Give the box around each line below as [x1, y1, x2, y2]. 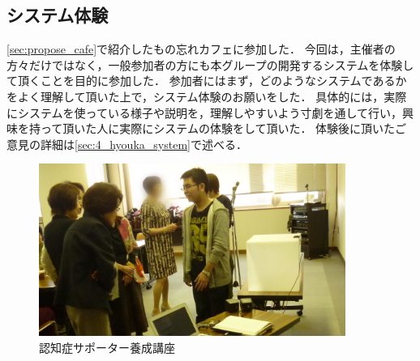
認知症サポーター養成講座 [39, 338, 175, 355]
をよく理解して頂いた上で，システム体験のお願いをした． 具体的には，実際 [6, 87, 407, 104]
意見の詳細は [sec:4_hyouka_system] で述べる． [6, 135, 247, 152]
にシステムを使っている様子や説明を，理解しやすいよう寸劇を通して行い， [6, 104, 403, 121]
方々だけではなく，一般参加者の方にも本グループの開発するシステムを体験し [6, 56, 414, 73]
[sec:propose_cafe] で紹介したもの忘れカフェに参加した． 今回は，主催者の [6, 40, 396, 57]
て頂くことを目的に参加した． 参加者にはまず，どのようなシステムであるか [6, 72, 407, 89]
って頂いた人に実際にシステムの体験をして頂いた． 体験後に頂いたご [40, 120, 407, 137]
